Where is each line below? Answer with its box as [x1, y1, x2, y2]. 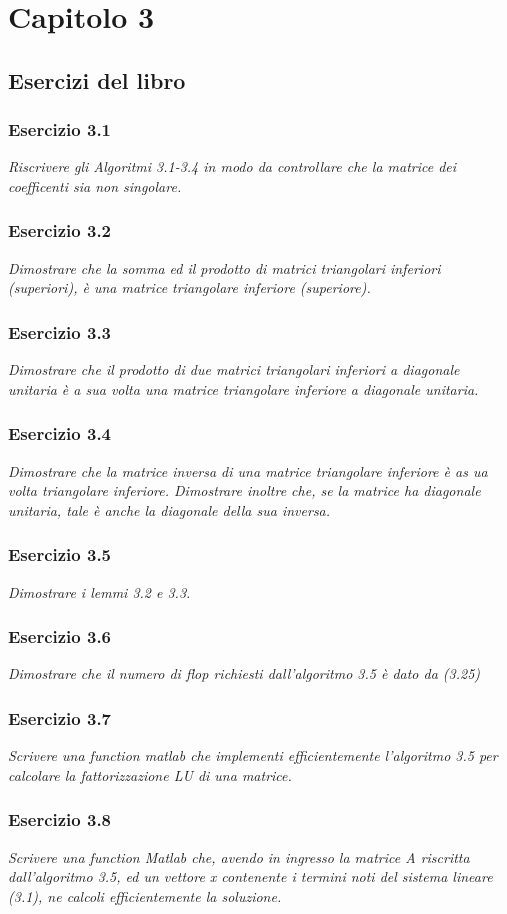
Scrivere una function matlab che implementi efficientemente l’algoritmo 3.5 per [8, 745, 498, 766]
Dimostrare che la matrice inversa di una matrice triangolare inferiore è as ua [8, 460, 488, 481]
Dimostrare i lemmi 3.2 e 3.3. [8, 581, 191, 602]
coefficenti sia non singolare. [8, 175, 182, 196]
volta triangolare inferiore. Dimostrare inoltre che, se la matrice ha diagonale [8, 480, 481, 501]
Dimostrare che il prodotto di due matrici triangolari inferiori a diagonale [8, 359, 460, 380]
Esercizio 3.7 [8, 705, 112, 730]
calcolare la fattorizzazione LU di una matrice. [8, 764, 292, 785]
